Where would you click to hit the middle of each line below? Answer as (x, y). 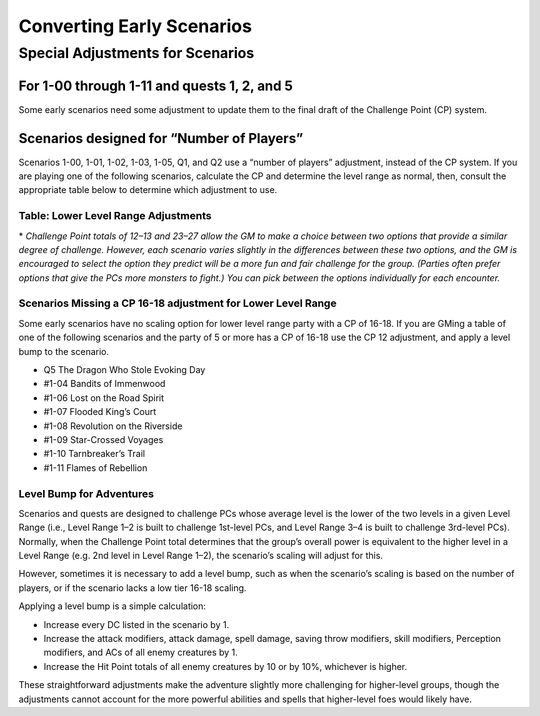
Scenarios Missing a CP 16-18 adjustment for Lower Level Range (177, 303)
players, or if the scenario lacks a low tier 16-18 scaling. (132, 587)
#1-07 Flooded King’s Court (100, 412)
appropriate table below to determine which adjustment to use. (148, 190)
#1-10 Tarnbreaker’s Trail (94, 454)
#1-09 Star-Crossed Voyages (103, 439)
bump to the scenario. (64, 351)
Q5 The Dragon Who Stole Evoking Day (124, 370)
